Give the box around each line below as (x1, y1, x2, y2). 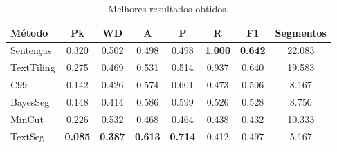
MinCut (10, 111, 44, 126)
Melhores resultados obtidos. (108, 1, 229, 15)
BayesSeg (10, 94, 50, 108)
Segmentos (275, 25, 327, 39)
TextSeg (10, 129, 44, 143)
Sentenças (10, 43, 52, 57)
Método (10, 25, 48, 39)
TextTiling (10, 60, 55, 75)
